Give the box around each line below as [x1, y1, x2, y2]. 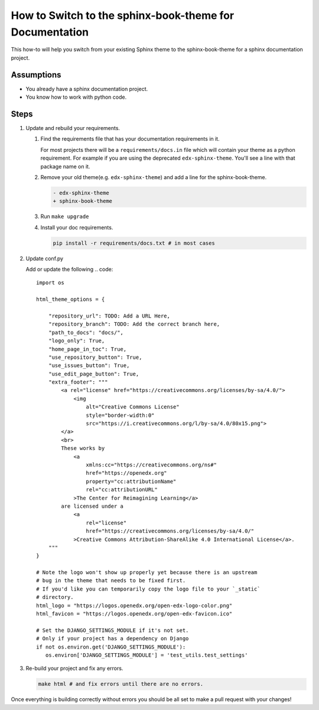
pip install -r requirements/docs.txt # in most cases [53, 239, 215, 247]
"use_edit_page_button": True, [48, 370, 139, 377]
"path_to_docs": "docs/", [48, 329, 124, 336]
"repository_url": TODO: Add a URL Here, [48, 312, 171, 319]
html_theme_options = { [36, 296, 105, 303]
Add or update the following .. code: [25, 266, 113, 273]
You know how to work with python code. [25, 93, 127, 100]
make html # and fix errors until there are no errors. [38, 680, 204, 688]
